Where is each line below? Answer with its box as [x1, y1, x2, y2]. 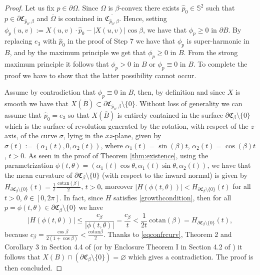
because [4, 228, 28, 239]
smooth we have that [4, 98, 69, 109]
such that [206, 3, 235, 13]
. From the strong [183, 47, 238, 58]
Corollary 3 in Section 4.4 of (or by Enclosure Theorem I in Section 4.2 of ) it [4, 241, 242, 252]
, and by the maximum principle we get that [9, 47, 146, 58]
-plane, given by [112, 130, 161, 141]
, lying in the [63, 130, 103, 141]
